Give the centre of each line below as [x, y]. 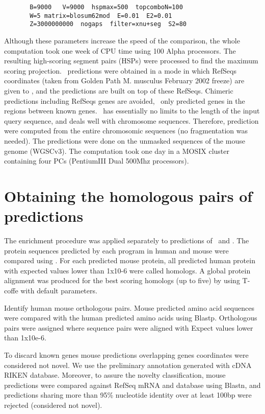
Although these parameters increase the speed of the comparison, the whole [122, 40]
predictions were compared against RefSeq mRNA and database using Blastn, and [132, 385]
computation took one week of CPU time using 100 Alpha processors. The [120, 50]
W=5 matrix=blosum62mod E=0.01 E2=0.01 [101, 16]
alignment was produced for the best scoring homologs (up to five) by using [122, 280]
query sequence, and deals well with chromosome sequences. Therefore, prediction [131, 120]
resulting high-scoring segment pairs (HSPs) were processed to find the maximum [131, 61]
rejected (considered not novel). [53, 405]
